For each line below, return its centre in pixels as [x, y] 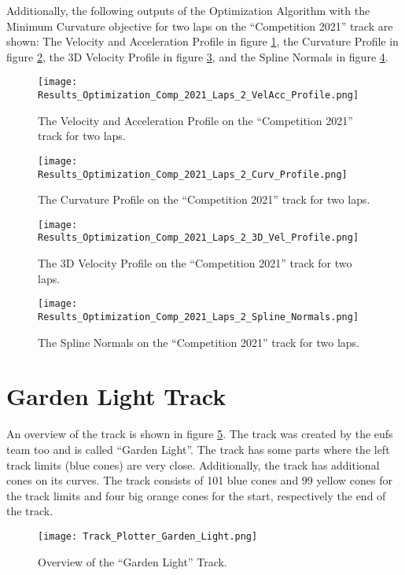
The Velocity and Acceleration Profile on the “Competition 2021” [195, 120]
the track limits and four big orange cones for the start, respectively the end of [196, 495]
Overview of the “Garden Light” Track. [133, 561]
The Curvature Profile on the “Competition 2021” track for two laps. [204, 199]
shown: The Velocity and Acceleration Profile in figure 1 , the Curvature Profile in [202, 41]
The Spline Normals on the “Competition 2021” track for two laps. [199, 342]
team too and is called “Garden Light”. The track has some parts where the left [198, 449]
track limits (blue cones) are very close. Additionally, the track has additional [193, 464]
